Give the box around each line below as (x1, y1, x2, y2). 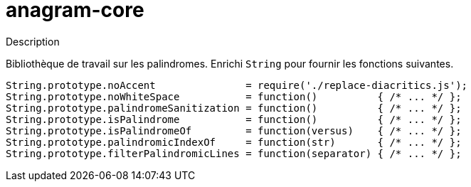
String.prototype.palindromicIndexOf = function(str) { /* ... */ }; (6, 136, 462, 148)
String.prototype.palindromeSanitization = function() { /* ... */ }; (6, 102, 462, 114)
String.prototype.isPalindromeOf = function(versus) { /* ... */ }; (6, 124, 462, 137)
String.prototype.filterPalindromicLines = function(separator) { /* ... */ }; (6, 147, 462, 159)
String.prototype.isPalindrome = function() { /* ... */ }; (6, 113, 462, 125)
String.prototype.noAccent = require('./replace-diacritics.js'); (6, 79, 468, 91)
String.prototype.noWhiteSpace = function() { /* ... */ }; (6, 90, 462, 102)
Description (6, 35, 60, 48)
